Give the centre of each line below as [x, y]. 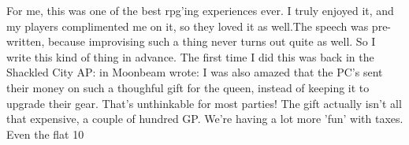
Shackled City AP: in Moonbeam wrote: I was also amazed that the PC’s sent [195, 72]
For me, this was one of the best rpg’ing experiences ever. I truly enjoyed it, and [200, 10]
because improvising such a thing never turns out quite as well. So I [212, 41]
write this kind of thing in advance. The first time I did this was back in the [190, 56]
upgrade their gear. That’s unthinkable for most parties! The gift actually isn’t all [204, 103]
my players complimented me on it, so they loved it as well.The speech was [188, 26]
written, [26, 41]
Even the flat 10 [45, 134]
